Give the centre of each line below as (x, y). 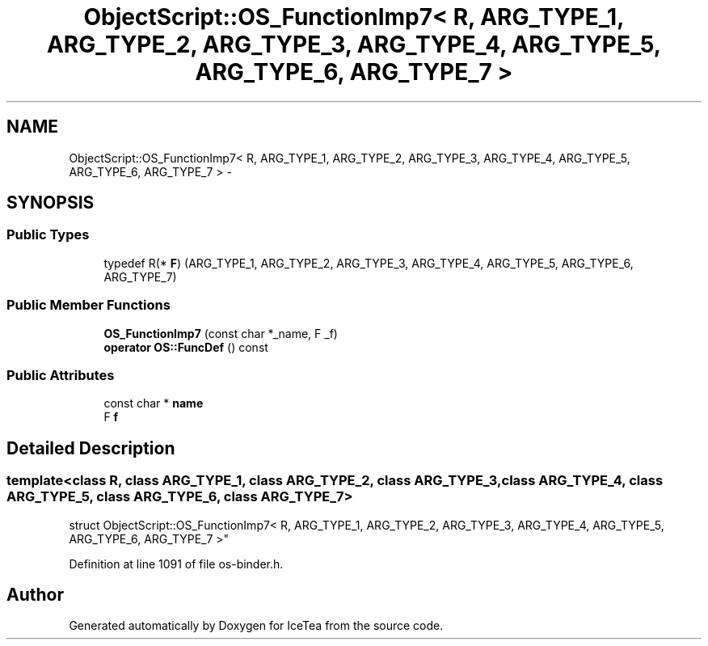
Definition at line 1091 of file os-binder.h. (176, 564)
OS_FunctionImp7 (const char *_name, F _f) (221, 333)
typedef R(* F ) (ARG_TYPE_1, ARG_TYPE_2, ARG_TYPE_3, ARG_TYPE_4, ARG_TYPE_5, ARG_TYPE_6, (369, 263)
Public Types (48, 235)
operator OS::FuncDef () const (186, 347)
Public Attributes (61, 375)
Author (35, 594)
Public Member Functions (88, 305)
